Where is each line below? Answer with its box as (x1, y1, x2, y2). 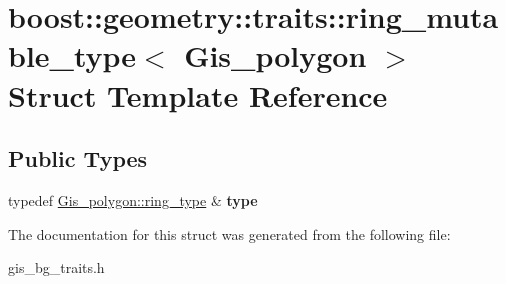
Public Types (8, 143, 148, 174)
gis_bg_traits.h (8, 257, 105, 278)
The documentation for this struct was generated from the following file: (8, 223, 451, 244)
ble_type (8, 35, 137, 76)
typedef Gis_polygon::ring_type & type (8, 189, 258, 210)
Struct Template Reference (8, 74, 388, 115)
